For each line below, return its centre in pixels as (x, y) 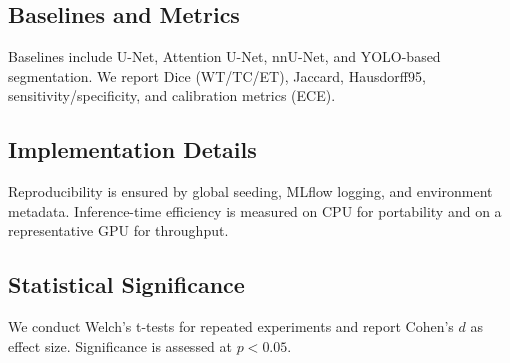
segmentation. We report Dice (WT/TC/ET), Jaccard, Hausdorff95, (217, 75)
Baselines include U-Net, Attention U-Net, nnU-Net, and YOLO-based (224, 56)
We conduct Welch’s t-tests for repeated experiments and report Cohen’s (231, 326)
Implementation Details (132, 149)
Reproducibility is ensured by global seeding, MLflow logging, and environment (250, 191)
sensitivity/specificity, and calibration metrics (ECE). (172, 95)
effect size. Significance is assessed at (120, 345)
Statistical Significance (126, 284)
